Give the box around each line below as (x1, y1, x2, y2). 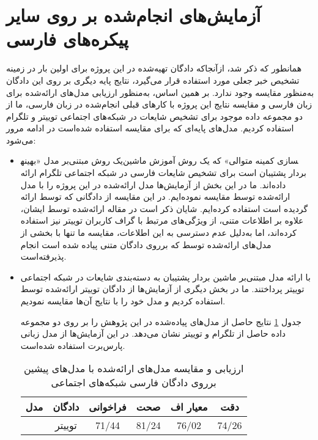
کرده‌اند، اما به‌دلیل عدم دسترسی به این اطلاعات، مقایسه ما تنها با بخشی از (20, 226, 297, 239)
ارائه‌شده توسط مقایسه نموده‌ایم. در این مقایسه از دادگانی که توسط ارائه (20, 190, 290, 203)
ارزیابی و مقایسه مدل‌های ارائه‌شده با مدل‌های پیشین (23, 361, 244, 376)
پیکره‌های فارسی (6, 26, 128, 51)
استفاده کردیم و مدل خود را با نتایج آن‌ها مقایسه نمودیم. (20, 295, 226, 307)
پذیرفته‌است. (20, 250, 67, 263)
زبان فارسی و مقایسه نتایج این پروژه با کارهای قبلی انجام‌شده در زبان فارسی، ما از (6, 98, 312, 111)
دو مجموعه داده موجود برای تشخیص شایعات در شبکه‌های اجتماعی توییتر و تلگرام (6, 109, 303, 122)
